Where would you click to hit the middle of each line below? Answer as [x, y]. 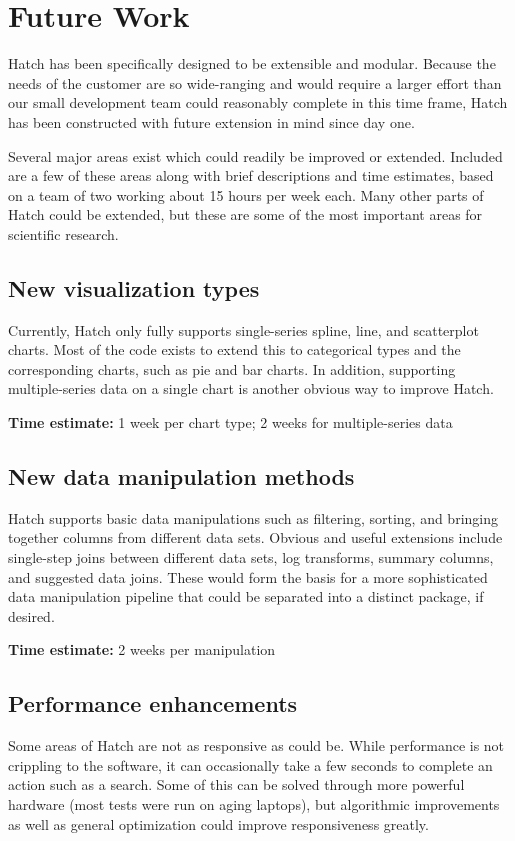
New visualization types [134, 287]
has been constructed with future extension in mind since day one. [211, 121]
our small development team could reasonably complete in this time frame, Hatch [258, 102]
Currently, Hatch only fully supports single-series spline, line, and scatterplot [243, 329]
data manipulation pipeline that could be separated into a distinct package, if [246, 596]
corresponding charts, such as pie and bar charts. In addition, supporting [232, 368]
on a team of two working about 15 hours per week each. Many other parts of [246, 194]
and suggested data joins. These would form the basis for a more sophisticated [248, 576]
